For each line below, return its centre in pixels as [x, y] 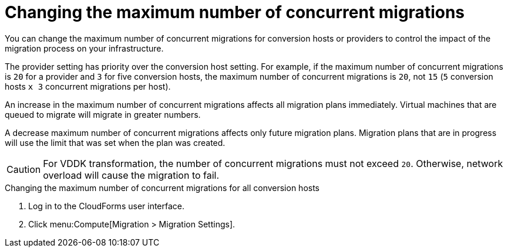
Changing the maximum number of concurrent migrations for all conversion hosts [162, 188]
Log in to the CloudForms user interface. [107, 206]
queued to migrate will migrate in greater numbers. [103, 114]
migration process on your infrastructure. [84, 48]
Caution [24, 169]
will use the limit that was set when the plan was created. [115, 142]
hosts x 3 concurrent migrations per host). [88, 86]
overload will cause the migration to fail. [131, 175]
